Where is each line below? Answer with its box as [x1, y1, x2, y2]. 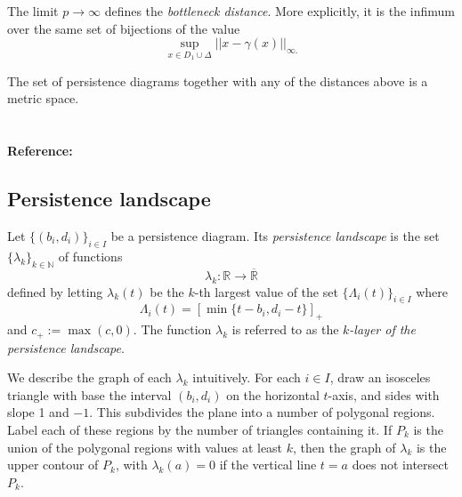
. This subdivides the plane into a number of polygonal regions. [89, 403, 435, 421]
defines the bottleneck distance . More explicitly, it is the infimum [104, 2, 455, 20]
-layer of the [349, 320, 416, 339]
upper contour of [7, 455, 99, 474]
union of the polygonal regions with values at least [7, 437, 283, 456]
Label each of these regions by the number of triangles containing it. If [7, 421, 393, 439]
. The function [133, 320, 212, 339]
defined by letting [7, 282, 103, 301]
